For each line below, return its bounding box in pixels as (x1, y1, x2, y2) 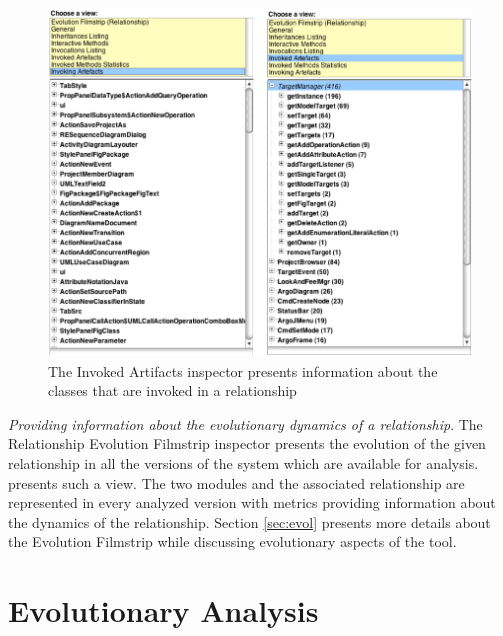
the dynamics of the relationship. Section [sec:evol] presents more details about (8, 511, 491, 532)
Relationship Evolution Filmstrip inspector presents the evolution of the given (8, 433, 486, 454)
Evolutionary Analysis (8, 590, 319, 631)
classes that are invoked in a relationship (48, 380, 297, 401)
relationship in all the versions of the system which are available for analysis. (8, 452, 479, 473)
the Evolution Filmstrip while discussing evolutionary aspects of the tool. (8, 531, 457, 552)
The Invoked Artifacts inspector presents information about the (48, 360, 438, 381)
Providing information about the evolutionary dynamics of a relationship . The (8, 413, 483, 434)
